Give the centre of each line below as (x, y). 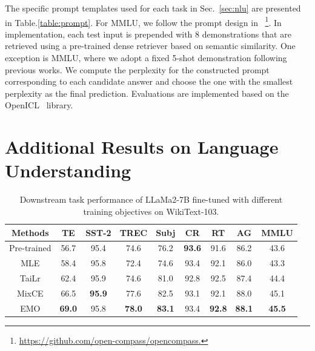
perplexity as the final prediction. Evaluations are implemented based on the (147, 93)
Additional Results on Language (142, 147)
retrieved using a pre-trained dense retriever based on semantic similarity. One (150, 46)
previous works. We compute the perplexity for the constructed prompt (137, 69)
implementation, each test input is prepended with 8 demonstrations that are (148, 34)
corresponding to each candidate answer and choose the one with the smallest (149, 81)
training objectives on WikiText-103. (151, 211)
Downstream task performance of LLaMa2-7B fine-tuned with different (151, 199)
